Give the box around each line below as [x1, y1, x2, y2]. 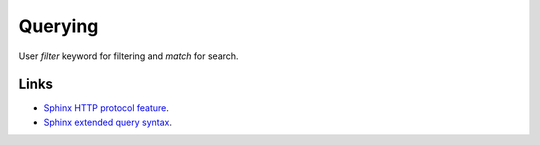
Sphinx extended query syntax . [43, 116, 172, 128]
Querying [18, 15, 99, 37]
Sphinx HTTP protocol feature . [43, 102, 170, 114]
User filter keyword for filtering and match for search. [18, 50, 239, 62]
